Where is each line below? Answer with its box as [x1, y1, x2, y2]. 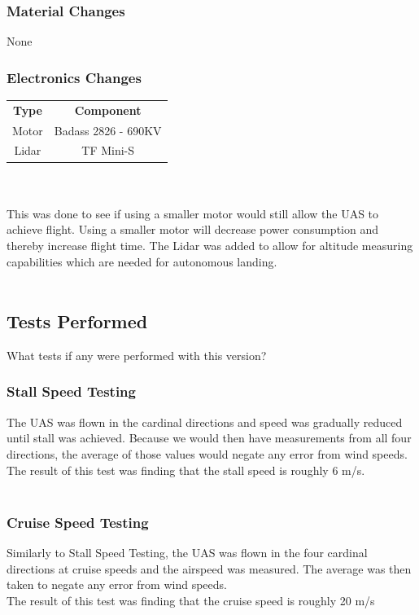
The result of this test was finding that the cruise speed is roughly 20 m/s [7, 591, 375, 608]
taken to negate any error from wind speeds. [7, 576, 227, 593]
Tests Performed [7, 309, 148, 334]
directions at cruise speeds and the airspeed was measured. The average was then [7, 560, 412, 577]
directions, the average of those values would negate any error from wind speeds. [7, 445, 408, 462]
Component [74, 101, 142, 118]
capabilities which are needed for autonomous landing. [7, 253, 277, 270]
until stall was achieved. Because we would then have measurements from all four [7, 429, 412, 446]
